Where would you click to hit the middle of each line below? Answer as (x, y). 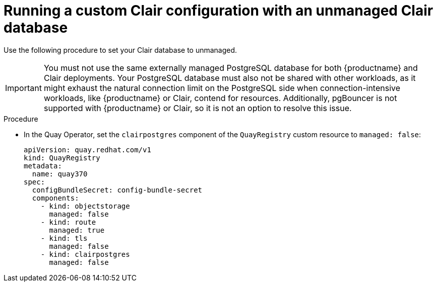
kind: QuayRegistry (62, 158)
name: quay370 (60, 174)
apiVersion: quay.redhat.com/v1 (87, 150)
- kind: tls (64, 238)
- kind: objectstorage (85, 206)
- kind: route (68, 222)
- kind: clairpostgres (85, 254)
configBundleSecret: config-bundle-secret (117, 190)
